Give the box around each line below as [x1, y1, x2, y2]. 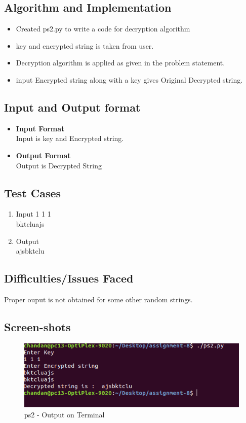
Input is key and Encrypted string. [16, 133, 124, 144]
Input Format [16, 123, 65, 133]
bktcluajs [16, 218, 45, 229]
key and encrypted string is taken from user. [16, 40, 154, 51]
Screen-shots [4, 319, 71, 334]
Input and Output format [4, 99, 141, 115]
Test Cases [4, 185, 61, 200]
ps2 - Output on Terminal [24, 409, 105, 419]
